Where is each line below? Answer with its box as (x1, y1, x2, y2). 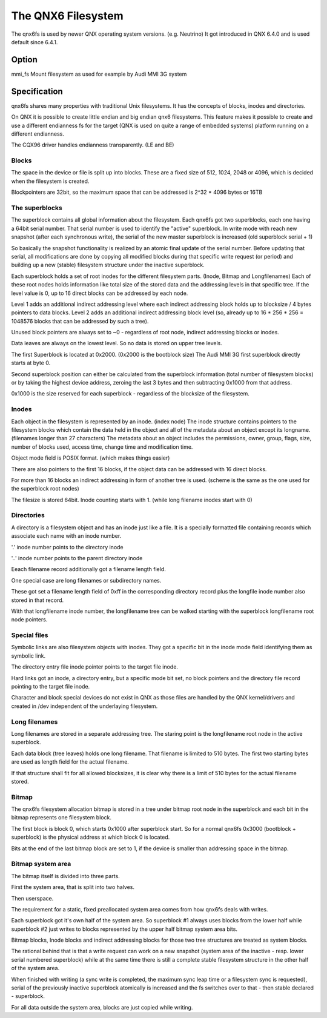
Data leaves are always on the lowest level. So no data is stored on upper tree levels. (11, 340, 222, 347)
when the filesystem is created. (11, 177, 90, 185)
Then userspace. (11, 894, 54, 902)
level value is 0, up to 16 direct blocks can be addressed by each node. (11, 289, 188, 297)
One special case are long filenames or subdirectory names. (11, 577, 162, 584)
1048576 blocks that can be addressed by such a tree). (11, 317, 149, 325)
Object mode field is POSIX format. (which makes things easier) (11, 454, 170, 461)
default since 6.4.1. (11, 38, 58, 45)
